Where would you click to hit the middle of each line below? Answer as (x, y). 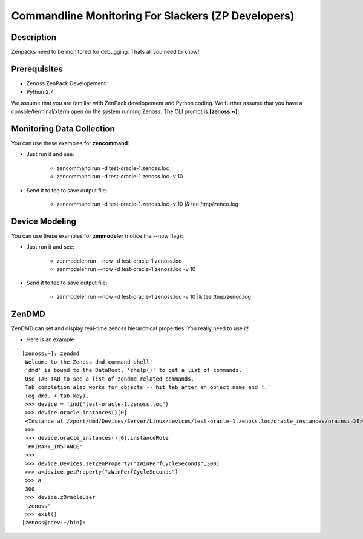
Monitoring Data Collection (63, 129)
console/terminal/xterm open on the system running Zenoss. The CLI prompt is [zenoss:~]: (125, 111)
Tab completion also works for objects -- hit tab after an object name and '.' (148, 387)
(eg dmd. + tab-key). (57, 396)
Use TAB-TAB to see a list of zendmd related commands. (110, 379)
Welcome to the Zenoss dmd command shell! (89, 362)
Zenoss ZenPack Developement (66, 83)
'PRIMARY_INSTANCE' (54, 446)
